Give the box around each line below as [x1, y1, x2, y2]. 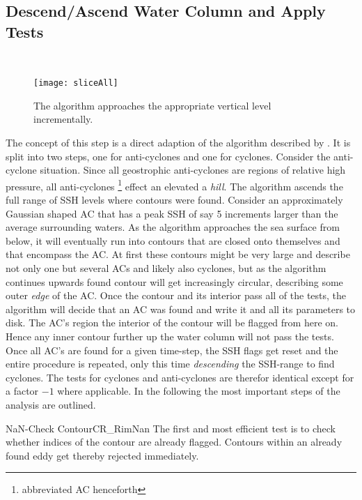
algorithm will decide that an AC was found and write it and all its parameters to [6, 301, 356, 316]
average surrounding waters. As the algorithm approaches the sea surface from [6, 220, 340, 234]
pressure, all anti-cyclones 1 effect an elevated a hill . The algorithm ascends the [6, 176, 343, 193]
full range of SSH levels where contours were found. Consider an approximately [6, 192, 343, 207]
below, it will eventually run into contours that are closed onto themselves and [6, 233, 340, 248]
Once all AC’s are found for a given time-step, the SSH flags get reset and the [6, 342, 338, 357]
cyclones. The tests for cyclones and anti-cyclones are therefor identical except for [6, 370, 354, 384]
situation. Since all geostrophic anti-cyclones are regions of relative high [40, 162, 346, 177]
